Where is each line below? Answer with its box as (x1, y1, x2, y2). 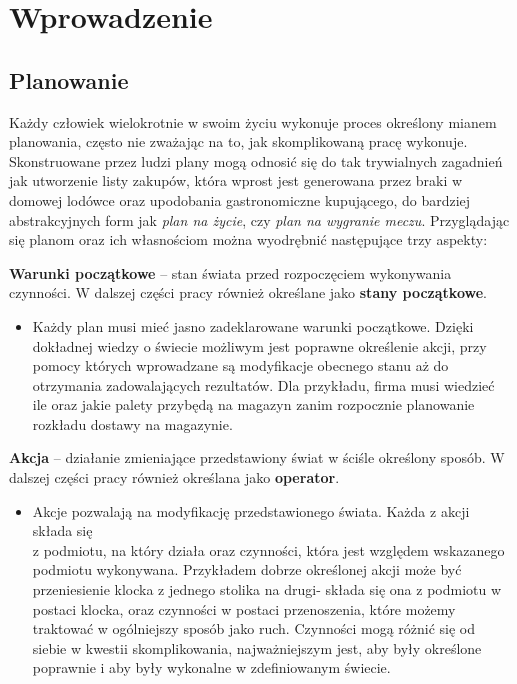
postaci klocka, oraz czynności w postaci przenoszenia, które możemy (32, 598, 456, 619)
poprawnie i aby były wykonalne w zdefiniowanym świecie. (32, 657, 391, 678)
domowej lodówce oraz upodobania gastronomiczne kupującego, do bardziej (9, 189, 471, 210)
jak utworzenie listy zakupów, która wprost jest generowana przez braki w (9, 170, 463, 191)
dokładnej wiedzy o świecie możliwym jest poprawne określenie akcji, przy (32, 335, 487, 356)
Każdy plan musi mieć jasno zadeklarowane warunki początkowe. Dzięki (32, 315, 474, 336)
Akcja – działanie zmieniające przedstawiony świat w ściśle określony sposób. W (9, 447, 505, 468)
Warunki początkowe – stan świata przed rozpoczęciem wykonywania (9, 262, 452, 283)
